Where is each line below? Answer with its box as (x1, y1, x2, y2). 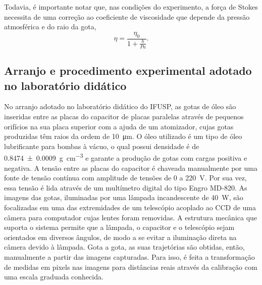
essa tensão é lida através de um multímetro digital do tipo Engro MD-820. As (4, 182, 247, 193)
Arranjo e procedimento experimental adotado (4, 63, 252, 78)
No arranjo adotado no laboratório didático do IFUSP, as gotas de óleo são (4, 101, 236, 112)
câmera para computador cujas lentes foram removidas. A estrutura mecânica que (4, 212, 257, 222)
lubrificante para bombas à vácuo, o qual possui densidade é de (4, 140, 199, 151)
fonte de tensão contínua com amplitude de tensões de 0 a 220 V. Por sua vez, (4, 172, 247, 183)
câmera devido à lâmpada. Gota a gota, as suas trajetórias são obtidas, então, (4, 242, 245, 252)
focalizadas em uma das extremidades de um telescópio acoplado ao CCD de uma (4, 202, 256, 212)
